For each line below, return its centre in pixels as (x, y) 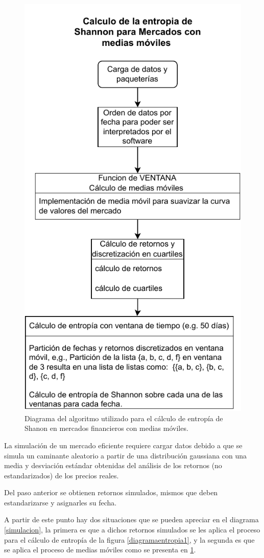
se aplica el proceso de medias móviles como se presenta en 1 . (100, 550)
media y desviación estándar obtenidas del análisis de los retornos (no (113, 465)
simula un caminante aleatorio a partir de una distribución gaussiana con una (125, 455)
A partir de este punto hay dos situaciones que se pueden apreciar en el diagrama (131, 519)
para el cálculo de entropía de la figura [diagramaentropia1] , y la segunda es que (129, 539)
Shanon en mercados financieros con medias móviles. (106, 428)
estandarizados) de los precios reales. (62, 475)
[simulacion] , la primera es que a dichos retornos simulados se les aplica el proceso (132, 530)
